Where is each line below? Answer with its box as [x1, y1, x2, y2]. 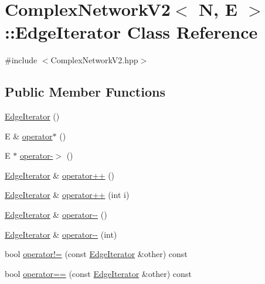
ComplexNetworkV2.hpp [50, 54, 138, 66]
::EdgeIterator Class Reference [5, 20, 258, 44]
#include [5, 54, 38, 66]
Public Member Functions [5, 83, 165, 101]
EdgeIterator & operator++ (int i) [5, 189, 130, 201]
